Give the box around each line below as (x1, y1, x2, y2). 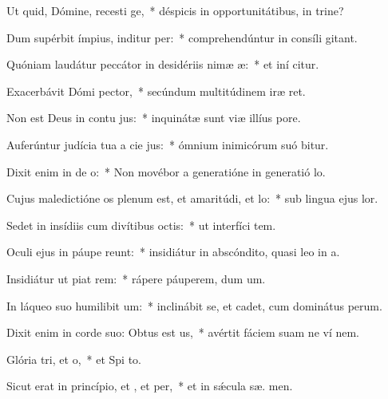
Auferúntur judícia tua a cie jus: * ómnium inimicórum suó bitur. (6, 136, 329, 152)
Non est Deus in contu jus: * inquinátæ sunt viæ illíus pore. (6, 109, 301, 126)
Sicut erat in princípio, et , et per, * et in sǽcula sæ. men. (6, 377, 293, 394)
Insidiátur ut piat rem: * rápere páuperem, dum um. (6, 270, 266, 286)
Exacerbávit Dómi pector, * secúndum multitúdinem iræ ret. (6, 82, 306, 99)
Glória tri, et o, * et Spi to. (6, 350, 141, 367)
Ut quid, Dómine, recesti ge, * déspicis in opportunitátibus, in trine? (6, 2, 344, 18)
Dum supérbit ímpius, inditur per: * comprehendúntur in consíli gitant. (6, 29, 358, 45)
